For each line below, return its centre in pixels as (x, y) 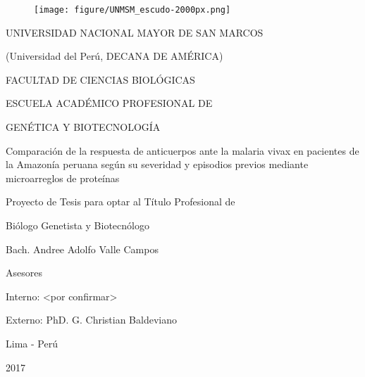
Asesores (24, 273)
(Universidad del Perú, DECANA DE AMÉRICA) (115, 56)
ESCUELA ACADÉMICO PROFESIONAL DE (109, 103)
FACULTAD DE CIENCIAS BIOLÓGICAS (100, 79)
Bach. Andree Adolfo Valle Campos (82, 249)
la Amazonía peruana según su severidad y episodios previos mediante (157, 164)
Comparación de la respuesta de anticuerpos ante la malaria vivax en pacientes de (182, 150)
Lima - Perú (32, 343)
